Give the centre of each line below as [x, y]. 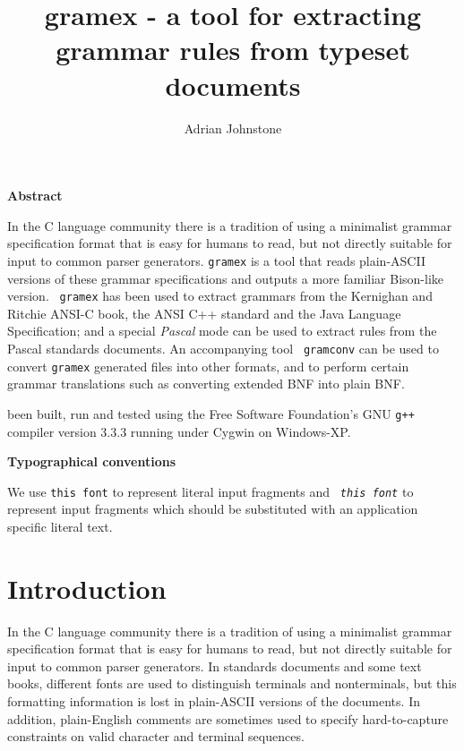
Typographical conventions [92, 461]
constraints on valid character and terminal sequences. [156, 736]
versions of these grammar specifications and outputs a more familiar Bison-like [226, 278]
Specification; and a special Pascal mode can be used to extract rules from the [222, 331]
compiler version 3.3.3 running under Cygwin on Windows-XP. [179, 431]
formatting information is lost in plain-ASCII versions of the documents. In [214, 701]
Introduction [87, 588]
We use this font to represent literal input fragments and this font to [211, 491]
